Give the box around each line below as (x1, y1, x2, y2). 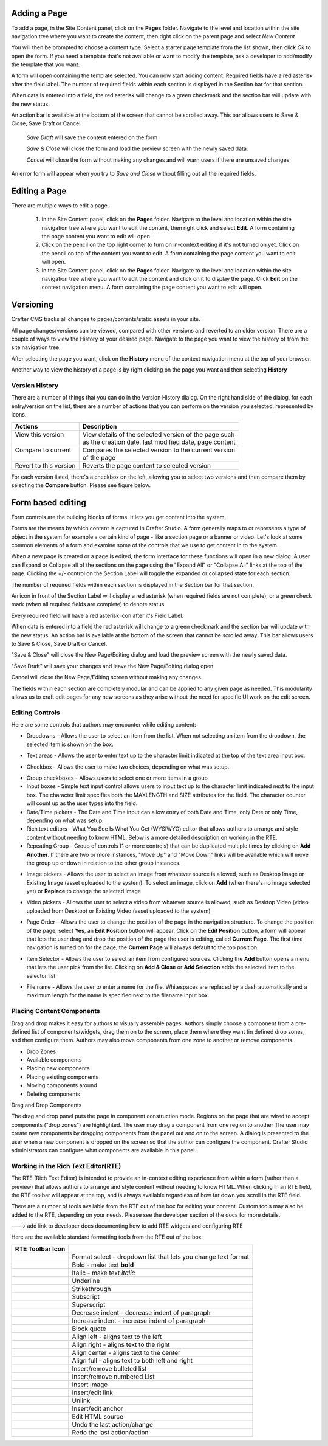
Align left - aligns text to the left (72, 1332, 162, 1341)
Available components (26, 1056, 82, 1064)
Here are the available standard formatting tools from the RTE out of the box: (11, 1233, 203, 1240)
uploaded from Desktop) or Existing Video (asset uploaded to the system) (26, 907, 211, 915)
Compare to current (15, 446, 72, 454)
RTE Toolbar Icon (15, 1244, 66, 1253)
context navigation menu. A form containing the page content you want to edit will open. (41, 283, 263, 291)
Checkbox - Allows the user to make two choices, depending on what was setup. (26, 763, 230, 770)
